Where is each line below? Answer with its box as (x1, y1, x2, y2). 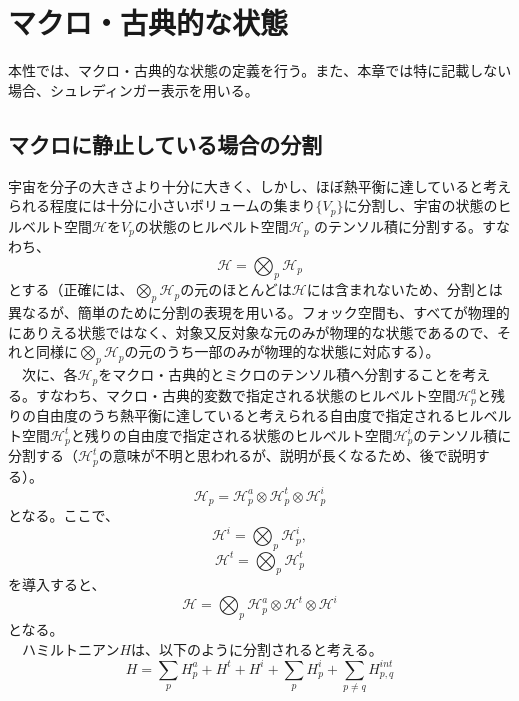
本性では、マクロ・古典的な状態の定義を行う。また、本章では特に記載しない (8, 60, 512, 81)
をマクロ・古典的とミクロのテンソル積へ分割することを (98, 364, 463, 385)
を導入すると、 (8, 574, 106, 595)
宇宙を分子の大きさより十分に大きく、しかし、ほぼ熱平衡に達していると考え (8, 175, 512, 196)
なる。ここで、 (21, 505, 120, 526)
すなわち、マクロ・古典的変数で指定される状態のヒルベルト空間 (35, 384, 456, 405)
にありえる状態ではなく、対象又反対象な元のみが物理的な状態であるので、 (8, 321, 497, 342)
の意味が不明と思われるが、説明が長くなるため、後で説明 (98, 445, 476, 466)
